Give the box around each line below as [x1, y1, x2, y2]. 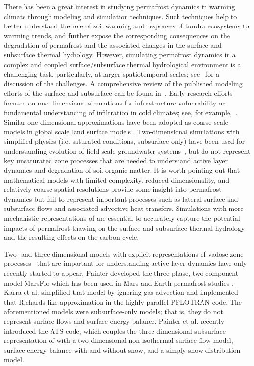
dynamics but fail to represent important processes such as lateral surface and [4, 193, 238, 204]
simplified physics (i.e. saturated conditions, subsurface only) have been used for [4, 136, 245, 146]
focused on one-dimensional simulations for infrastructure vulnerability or [4, 97, 225, 107]
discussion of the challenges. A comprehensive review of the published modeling [4, 78, 243, 88]
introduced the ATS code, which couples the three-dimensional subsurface [4, 325, 226, 336]
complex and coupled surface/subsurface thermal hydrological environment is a [4, 59, 241, 69]
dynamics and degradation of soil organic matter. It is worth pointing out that [4, 165, 240, 175]
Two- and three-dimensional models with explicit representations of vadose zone [4, 248, 244, 259]
